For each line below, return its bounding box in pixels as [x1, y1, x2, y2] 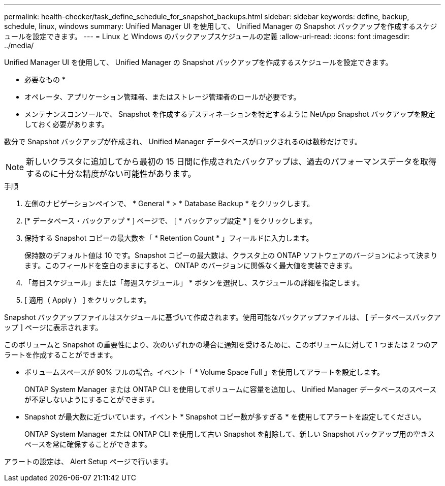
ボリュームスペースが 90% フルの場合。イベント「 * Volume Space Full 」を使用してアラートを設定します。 [24, 368, 384, 376]
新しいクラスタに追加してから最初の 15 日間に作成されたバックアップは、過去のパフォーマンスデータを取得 [26, 156, 436, 167]
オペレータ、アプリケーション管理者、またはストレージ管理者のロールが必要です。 [24, 92, 301, 101]
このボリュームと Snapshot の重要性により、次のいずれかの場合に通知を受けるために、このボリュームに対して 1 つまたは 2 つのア [4, 340, 438, 349]
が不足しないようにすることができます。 [24, 395, 159, 404]
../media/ [4, 41, 34, 50]
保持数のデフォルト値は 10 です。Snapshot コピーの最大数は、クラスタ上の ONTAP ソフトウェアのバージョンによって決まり [24, 251, 438, 260]
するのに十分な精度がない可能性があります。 [26, 169, 196, 179]
